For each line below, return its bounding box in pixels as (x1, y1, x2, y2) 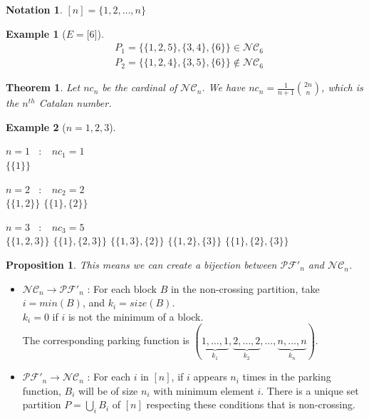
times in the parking (242, 369, 331, 384)
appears (193, 369, 227, 384)
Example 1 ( (6, 26, 66, 41)
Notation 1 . (6, 2, 63, 16)
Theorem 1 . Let (6, 80, 80, 95)
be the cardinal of (102, 80, 177, 95)
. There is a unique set (261, 383, 359, 398)
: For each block (87, 281, 157, 296)
